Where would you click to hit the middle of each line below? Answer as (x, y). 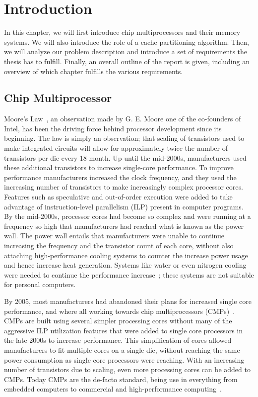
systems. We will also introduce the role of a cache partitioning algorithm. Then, (127, 42)
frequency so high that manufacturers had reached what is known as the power (124, 226)
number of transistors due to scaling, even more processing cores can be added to (127, 369)
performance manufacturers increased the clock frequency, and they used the (120, 177)
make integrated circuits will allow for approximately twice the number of (116, 148)
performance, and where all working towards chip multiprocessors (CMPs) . (120, 311)
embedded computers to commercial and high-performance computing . (113, 389)
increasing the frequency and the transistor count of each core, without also (119, 246)
